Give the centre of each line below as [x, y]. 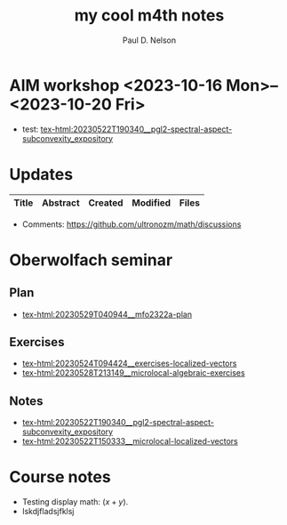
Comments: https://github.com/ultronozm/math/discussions [132, 224]
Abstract [60, 203]
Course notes [60, 477]
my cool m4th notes [149, 16]
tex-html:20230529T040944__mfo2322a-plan [107, 314]
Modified [151, 203]
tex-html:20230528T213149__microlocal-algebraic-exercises [134, 373]
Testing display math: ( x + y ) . [75, 502]
